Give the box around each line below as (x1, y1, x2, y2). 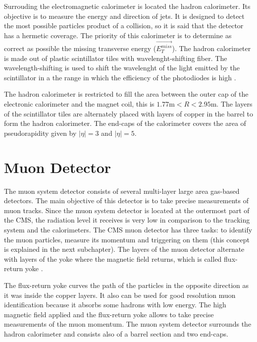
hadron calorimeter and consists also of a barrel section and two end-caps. (4, 328, 228, 339)
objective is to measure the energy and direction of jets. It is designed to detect (4, 10, 245, 21)
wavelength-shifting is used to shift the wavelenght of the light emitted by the (4, 62, 240, 73)
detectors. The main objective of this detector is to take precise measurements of (4, 195, 249, 206)
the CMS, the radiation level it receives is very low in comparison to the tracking (4, 215, 250, 225)
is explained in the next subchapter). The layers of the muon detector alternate (4, 244, 245, 254)
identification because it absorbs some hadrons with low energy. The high (4, 299, 226, 310)
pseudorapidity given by (4, 127, 77, 138)
